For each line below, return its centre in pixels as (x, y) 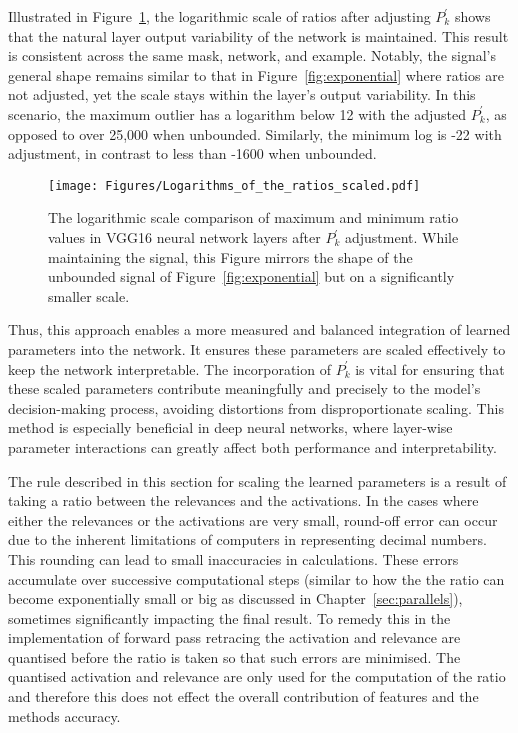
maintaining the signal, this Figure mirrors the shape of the (230, 256)
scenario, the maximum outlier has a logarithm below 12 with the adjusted (237, 113)
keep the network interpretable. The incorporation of (169, 368)
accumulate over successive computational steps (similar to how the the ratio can (256, 578)
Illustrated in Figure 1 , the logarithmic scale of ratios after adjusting (219, 16)
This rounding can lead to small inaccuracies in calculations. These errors (233, 558)
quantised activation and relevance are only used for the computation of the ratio (257, 676)
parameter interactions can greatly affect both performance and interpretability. (252, 446)
